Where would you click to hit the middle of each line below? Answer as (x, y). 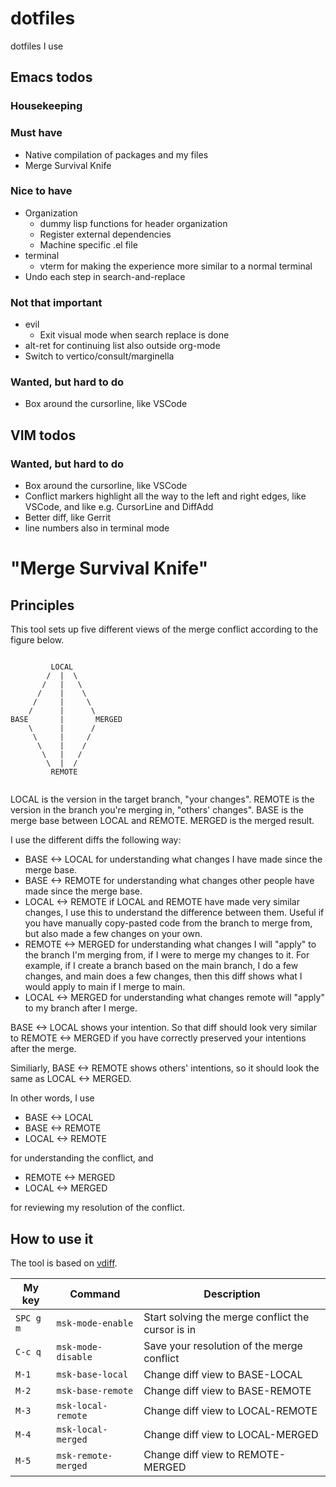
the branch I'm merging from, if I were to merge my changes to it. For (167, 955)
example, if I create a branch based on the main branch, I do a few (161, 966)
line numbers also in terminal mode (97, 528)
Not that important (56, 302)
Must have (36, 133)
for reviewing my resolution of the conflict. (97, 1208)
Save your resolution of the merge (223, 1345)
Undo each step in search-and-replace (105, 276)
